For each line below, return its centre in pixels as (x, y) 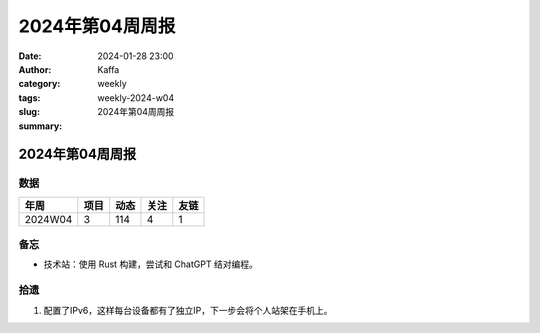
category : (39, 84)
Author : (35, 69)
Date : (30, 56)
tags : (29, 97)
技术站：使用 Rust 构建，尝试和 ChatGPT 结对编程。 (151, 264)
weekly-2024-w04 (136, 97)
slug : (29, 112)
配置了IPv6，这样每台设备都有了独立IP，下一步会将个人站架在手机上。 (188, 310)
